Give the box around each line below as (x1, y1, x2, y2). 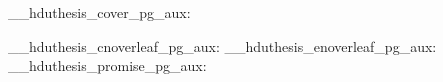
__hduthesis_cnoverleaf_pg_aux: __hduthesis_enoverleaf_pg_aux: (8, 35, 437, 56)
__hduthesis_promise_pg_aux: (8, 55, 207, 76)
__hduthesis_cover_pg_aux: (8, 2, 191, 22)
